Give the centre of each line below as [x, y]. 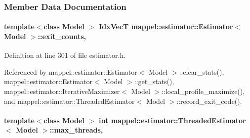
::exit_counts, [62, 36]
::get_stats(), [154, 81]
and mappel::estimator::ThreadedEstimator [69, 101]
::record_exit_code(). [209, 101]
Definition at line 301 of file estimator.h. [65, 55]
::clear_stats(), [202, 71]
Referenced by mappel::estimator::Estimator [71, 71]
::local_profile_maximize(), [203, 91]
